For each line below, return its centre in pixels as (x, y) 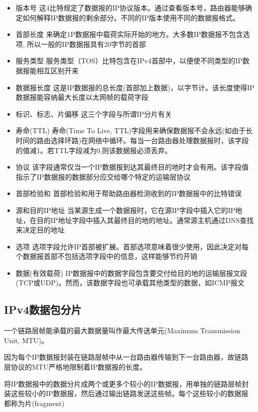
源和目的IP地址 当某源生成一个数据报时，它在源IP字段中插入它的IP (126, 210)
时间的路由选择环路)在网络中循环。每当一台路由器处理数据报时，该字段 (132, 140)
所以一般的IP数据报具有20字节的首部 (86, 44)
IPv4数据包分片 (43, 309)
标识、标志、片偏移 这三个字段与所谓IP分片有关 (94, 113)
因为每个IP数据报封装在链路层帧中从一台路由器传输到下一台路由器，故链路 (126, 357)
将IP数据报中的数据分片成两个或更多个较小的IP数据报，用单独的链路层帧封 (127, 383)
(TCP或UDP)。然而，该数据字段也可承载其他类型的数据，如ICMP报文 (130, 283)
